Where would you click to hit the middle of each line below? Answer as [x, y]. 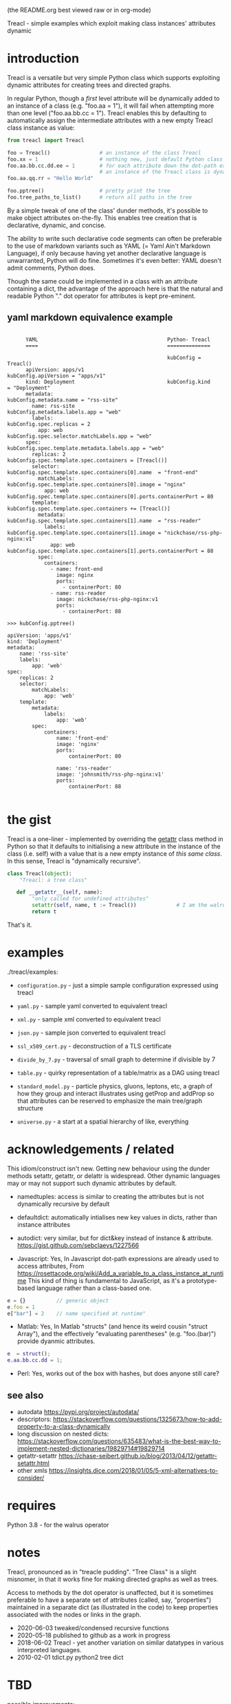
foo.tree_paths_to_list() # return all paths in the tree [100, 197]
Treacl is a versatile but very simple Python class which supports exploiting [113, 77]
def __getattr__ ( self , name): [59, 892]
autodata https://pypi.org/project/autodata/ [78, 1412]
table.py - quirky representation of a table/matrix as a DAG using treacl [118, 1073]
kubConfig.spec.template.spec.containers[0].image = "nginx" [97, 484]
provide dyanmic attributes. [56, 1341]
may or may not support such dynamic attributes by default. [92, 1183]
